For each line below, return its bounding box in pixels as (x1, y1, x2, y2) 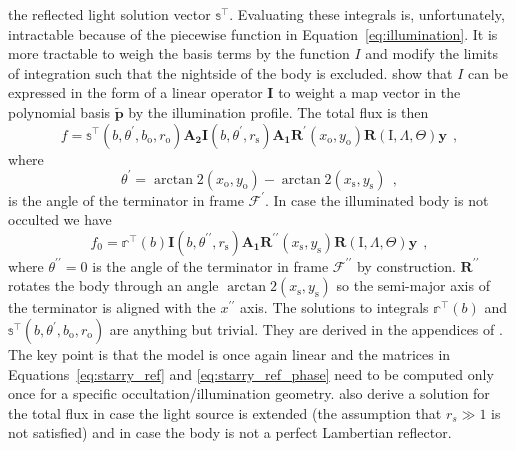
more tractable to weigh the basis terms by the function (8, 43, 350, 64)
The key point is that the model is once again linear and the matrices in (8, 344, 451, 365)
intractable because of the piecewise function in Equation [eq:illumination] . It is (8, 23, 498, 44)
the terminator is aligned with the (8, 297, 216, 318)
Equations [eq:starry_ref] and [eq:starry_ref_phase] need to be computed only (8, 363, 494, 384)
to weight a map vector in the (278, 82, 461, 103)
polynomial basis (8, 101, 111, 122)
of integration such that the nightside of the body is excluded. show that (8, 62, 453, 83)
